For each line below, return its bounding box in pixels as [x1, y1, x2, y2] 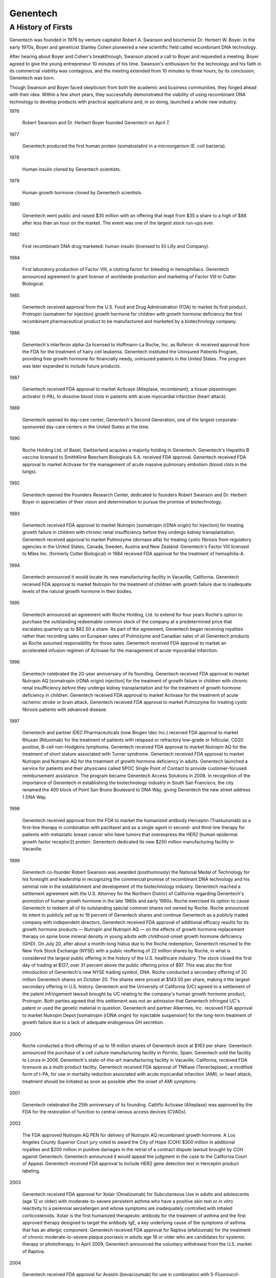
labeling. [22, 1168, 40, 1174]
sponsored [22, 424, 45, 430]
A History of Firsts [9, 22, 73, 32]
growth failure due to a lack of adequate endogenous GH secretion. [22, 1019, 165, 1025]
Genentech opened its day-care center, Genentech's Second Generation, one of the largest [22, 417, 215, 423]
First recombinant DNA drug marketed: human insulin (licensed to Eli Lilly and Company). [22, 243, 210, 249]
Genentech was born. [9, 75, 55, 81]
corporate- [215, 417, 239, 423]
